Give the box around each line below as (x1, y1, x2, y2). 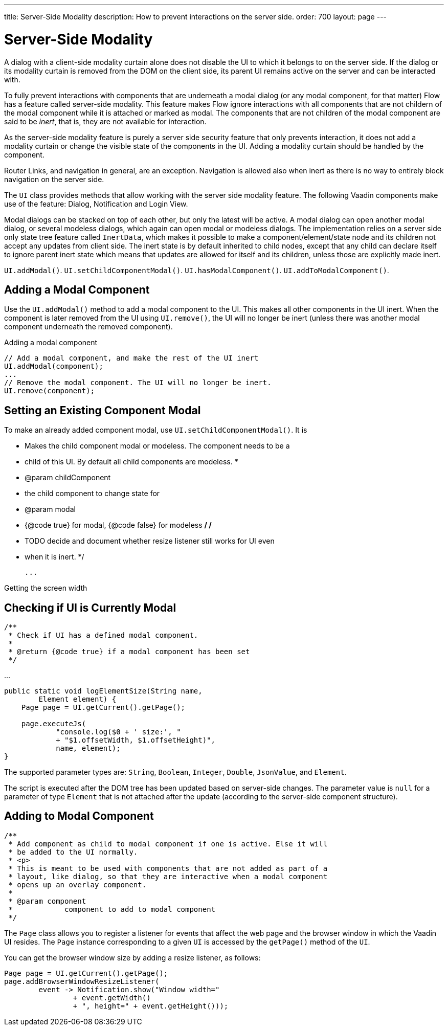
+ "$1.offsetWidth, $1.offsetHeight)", (56, 736, 216, 745)
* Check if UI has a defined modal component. (8, 631, 198, 640)
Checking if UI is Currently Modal (4, 601, 176, 614)
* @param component (8, 897, 86, 905)
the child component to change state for (25, 489, 160, 498)
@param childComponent (25, 473, 111, 482)
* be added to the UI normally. (8, 847, 138, 856)
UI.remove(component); (4, 387, 95, 395)
